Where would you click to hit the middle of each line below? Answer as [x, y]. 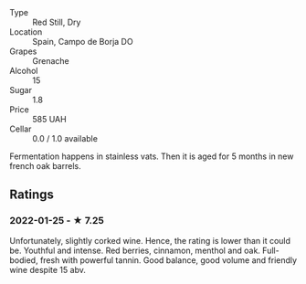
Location [26, 32]
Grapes [23, 51]
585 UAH [49, 119]
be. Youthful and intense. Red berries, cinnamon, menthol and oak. [135, 250]
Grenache [51, 61]
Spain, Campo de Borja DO [83, 42]
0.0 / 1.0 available [65, 138]
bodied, [24, 260]
